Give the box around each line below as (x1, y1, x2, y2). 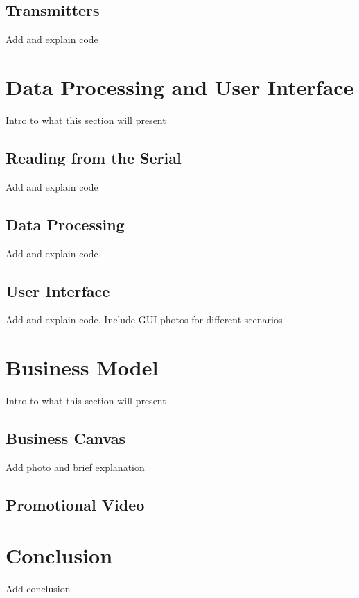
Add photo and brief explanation (6, 459, 145, 474)
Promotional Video (6, 493, 145, 515)
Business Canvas (6, 427, 126, 449)
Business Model (6, 353, 159, 382)
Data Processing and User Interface (6, 72, 354, 101)
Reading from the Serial (6, 146, 182, 168)
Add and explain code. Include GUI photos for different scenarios (6, 312, 283, 327)
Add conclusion (6, 581, 71, 596)
